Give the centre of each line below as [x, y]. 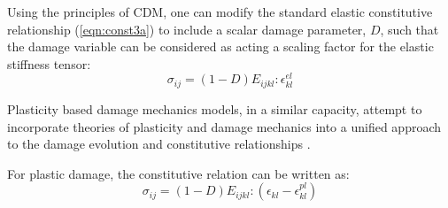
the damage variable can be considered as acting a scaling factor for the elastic [220, 46]
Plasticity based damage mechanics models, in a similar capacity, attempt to [215, 108]
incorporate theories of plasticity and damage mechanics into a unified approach [224, 126]
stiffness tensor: [49, 63]
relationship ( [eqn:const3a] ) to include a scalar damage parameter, [187, 29]
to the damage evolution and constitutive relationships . [159, 144]
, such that [409, 29]
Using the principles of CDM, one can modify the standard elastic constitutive [220, 12]
